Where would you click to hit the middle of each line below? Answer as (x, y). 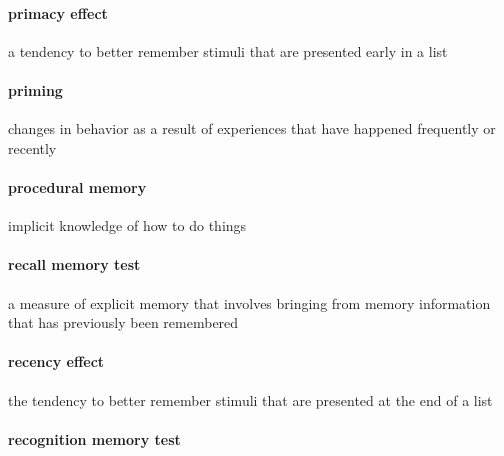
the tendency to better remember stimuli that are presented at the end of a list (250, 399)
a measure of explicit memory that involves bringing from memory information (249, 302)
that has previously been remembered (123, 322)
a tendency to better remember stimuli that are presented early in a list (228, 50)
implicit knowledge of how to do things (127, 225)
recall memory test (74, 264)
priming (35, 89)
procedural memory (77, 186)
